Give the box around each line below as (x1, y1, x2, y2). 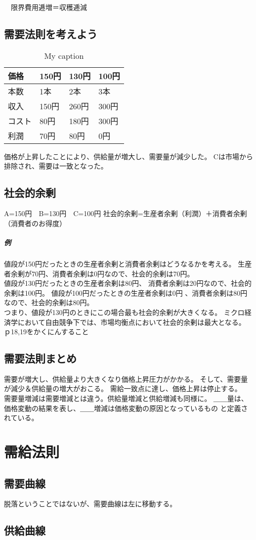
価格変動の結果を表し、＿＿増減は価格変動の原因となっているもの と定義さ (4, 403, 248, 413)
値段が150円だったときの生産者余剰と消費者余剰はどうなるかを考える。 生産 (4, 258, 252, 269)
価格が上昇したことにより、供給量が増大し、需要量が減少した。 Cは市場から (4, 151, 253, 161)
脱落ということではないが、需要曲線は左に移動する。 (4, 498, 177, 509)
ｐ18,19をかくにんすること (4, 326, 89, 337)
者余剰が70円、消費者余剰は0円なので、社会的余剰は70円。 (4, 268, 194, 278)
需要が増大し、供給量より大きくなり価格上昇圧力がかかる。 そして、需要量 (4, 373, 248, 384)
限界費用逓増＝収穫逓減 (10, 2, 87, 12)
